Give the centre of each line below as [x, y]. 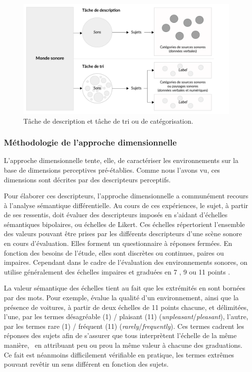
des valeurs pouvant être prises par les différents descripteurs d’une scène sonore [123, 234]
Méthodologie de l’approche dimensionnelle [90, 142]
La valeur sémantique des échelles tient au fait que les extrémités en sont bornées [125, 288]
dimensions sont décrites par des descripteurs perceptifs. [87, 179]
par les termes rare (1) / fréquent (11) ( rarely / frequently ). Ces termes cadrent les [124, 326]
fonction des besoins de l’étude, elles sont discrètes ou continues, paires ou [114, 252]
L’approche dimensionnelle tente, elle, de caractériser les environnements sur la [121, 160]
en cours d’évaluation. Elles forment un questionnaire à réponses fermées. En [118, 243]
